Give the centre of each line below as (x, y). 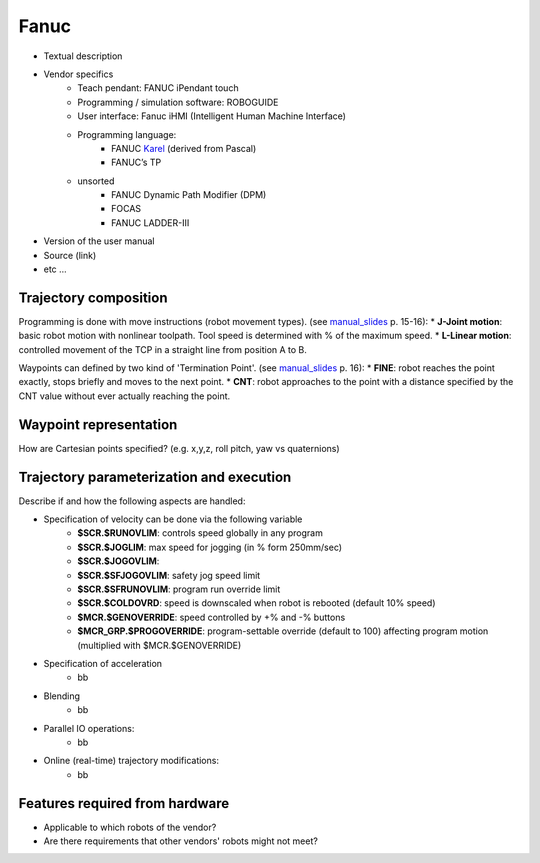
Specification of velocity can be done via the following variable (173, 519)
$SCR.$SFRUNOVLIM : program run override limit (179, 589)
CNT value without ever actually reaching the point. (124, 396)
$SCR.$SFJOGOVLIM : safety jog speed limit (169, 575)
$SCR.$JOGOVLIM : (118, 561)
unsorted (96, 181)
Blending (61, 696)
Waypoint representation (98, 424)
